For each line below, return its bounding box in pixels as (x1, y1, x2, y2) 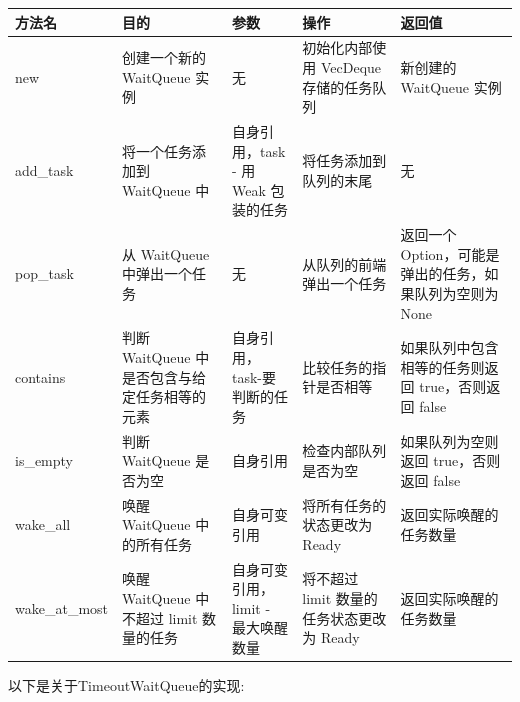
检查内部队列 (302, 440, 387, 461)
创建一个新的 (122, 47, 207, 68)
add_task (15, 160, 74, 181)
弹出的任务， (400, 263, 485, 284)
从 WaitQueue (122, 243, 210, 264)
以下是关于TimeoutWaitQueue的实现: (8, 675, 245, 696)
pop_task (15, 263, 74, 284)
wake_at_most (15, 597, 109, 618)
